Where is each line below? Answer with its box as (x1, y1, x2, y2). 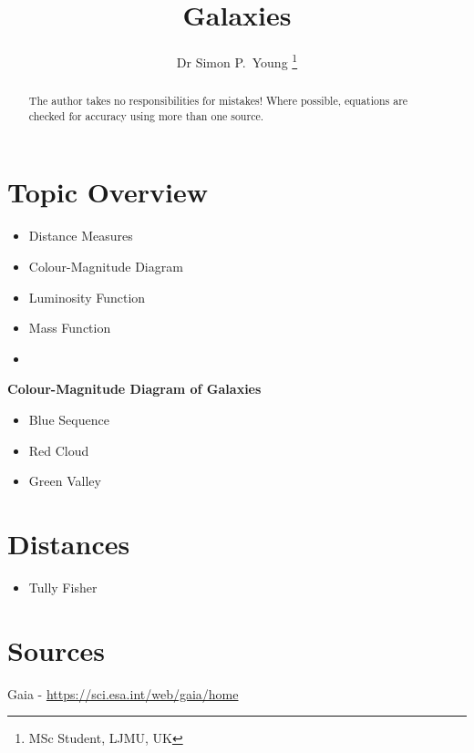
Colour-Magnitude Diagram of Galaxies (7, 379, 262, 398)
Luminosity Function (28, 287, 146, 306)
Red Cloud (28, 440, 89, 459)
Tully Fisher (28, 577, 98, 596)
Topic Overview (7, 173, 208, 211)
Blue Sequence (28, 409, 109, 428)
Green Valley (28, 471, 101, 490)
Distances (7, 524, 130, 562)
